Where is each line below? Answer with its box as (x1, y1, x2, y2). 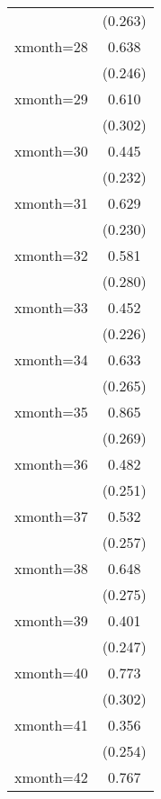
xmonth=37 (14, 506, 88, 526)
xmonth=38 (14, 558, 88, 579)
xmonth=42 (14, 767, 88, 787)
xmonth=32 (14, 245, 88, 265)
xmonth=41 (14, 714, 88, 735)
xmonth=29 (14, 88, 88, 109)
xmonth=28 (14, 36, 88, 57)
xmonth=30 (14, 140, 88, 161)
